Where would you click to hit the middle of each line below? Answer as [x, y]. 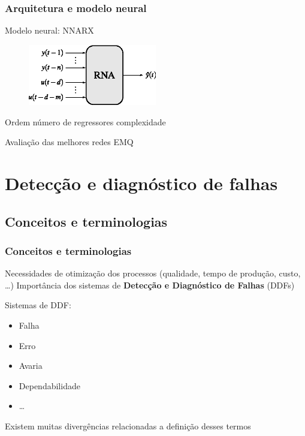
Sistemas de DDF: [38, 305]
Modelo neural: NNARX [49, 30]
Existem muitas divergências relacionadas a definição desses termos [128, 426]
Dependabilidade [49, 385]
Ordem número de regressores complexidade [85, 121]
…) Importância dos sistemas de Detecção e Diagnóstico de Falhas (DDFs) [150, 285]
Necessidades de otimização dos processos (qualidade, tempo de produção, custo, [153, 273]
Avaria [31, 366]
